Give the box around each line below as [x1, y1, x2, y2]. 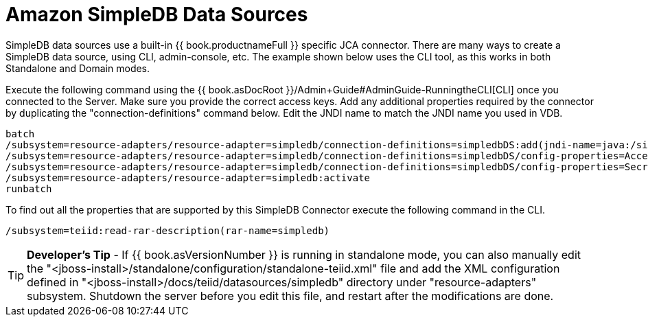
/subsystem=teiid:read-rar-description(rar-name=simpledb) [5, 225, 330, 236]
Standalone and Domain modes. [5, 62, 150, 74]
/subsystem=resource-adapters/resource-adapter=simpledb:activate [5, 172, 371, 183]
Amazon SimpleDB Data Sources [5, 3, 308, 26]
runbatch [5, 183, 52, 194]
